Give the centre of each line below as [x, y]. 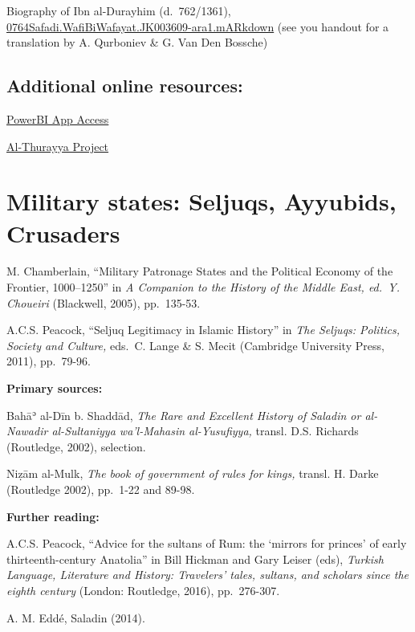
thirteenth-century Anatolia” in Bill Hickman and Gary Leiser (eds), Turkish [195, 559]
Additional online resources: [125, 86]
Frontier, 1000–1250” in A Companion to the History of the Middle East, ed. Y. [203, 287]
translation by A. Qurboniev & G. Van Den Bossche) [137, 42]
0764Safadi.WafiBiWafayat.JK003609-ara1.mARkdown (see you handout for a [198, 26]
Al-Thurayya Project [58, 146]
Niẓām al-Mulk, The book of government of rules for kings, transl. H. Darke [193, 473]
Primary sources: [55, 388]
